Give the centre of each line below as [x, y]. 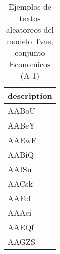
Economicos [30, 64]
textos [30, 18]
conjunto [30, 52]
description [30, 96]
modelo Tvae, [30, 41]
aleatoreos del [30, 29]
